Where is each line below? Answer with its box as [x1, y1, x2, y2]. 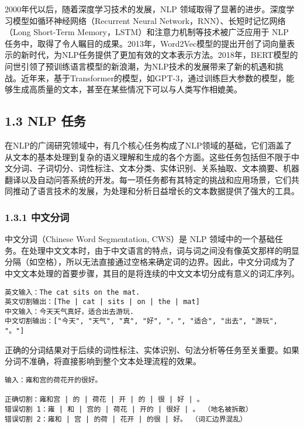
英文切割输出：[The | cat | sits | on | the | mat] [5, 298, 200, 306]
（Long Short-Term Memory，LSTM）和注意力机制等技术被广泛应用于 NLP [5, 26, 289, 38]
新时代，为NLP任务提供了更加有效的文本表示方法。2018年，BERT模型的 [20, 49, 298, 61]
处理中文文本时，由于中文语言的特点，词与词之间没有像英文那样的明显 [29, 244, 299, 256]
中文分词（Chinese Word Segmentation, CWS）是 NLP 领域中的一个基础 [5, 233, 275, 245]
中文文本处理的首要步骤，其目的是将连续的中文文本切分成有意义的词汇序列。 [5, 267, 299, 279]
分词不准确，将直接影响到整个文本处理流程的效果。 [5, 355, 201, 367]
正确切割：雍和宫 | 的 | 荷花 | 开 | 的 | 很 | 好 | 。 [5, 395, 204, 404]
